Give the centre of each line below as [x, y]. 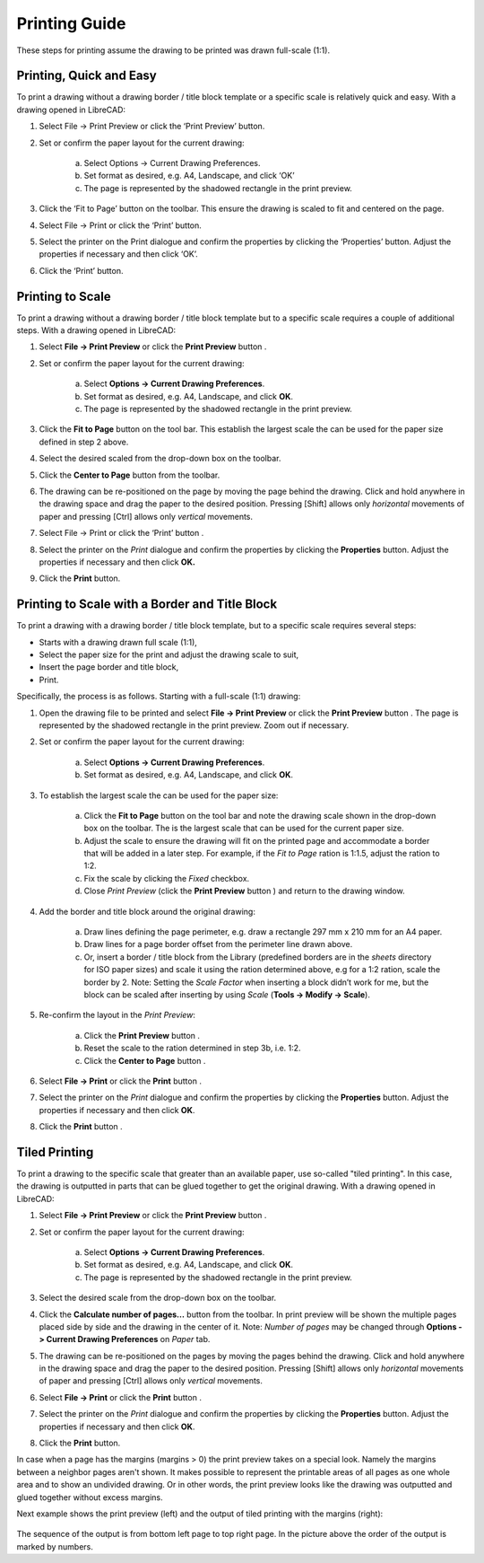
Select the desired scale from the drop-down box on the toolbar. [158, 1298]
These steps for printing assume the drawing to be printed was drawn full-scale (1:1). [173, 50]
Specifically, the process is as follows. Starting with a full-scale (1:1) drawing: [159, 697]
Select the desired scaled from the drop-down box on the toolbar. [160, 459]
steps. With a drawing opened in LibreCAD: [96, 330]
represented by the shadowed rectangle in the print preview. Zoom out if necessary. [194, 725]
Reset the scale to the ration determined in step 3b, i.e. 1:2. [192, 1048]
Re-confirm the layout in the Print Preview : [117, 1015]
